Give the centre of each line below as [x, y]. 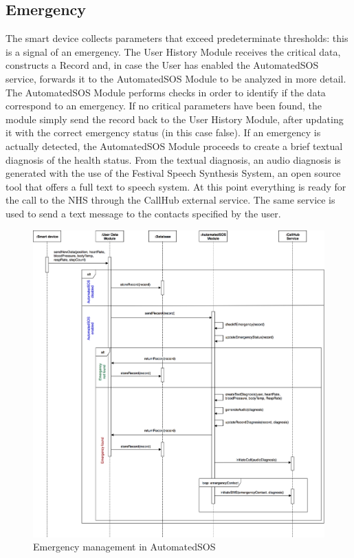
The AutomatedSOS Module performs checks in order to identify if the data [166, 92]
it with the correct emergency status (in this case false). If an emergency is [163, 132]
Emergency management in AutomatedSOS [124, 547]
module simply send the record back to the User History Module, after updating [175, 119]
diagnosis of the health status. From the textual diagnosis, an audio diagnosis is [173, 159]
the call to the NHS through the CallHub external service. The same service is [170, 200]
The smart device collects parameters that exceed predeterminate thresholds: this [177, 38]
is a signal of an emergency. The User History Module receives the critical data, [173, 51]
